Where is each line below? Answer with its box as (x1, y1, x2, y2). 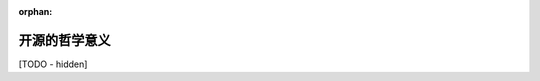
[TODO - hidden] (18, 58, 88, 70)
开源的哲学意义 (18, 31, 111, 49)
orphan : (18, 6, 53, 17)
